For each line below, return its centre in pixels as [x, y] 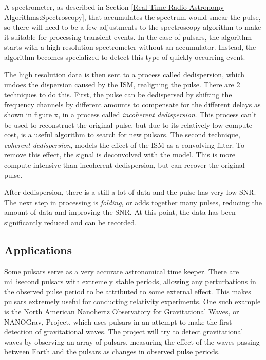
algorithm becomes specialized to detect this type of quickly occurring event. [125, 57]
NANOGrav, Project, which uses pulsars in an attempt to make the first [118, 321]
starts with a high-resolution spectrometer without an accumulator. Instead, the [130, 47]
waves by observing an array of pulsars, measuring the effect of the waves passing [132, 341]
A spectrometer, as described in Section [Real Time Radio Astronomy [114, 7]
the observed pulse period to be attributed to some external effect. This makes [128, 291]
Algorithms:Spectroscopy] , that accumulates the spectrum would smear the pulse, [132, 17]
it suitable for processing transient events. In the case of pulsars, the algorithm [128, 37]
